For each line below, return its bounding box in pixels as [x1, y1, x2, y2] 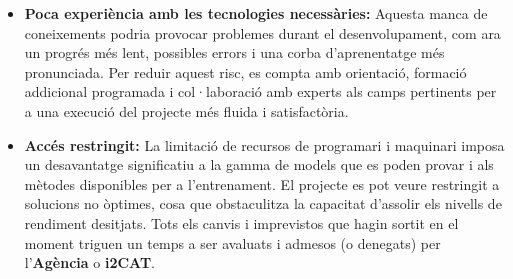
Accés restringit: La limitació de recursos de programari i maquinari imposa [24, 134, 505, 155]
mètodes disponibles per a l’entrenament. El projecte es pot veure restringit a [24, 173, 500, 194]
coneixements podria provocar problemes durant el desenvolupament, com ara [24, 22, 501, 43]
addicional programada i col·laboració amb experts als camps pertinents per [24, 81, 497, 102]
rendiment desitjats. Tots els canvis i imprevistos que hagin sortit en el [24, 212, 459, 233]
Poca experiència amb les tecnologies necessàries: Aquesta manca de [24, 3, 488, 23]
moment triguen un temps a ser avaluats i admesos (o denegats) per [24, 232, 441, 253]
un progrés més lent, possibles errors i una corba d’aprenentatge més [24, 42, 445, 63]
